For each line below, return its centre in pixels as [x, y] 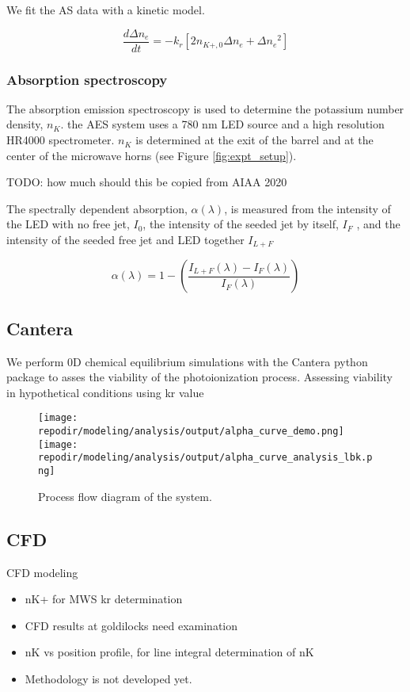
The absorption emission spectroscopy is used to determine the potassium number [205, 108]
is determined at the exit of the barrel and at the [254, 140]
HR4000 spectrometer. [61, 140]
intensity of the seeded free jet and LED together [125, 240]
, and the [378, 224]
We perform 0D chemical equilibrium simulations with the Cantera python [187, 361]
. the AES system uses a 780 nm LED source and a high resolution [222, 124]
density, [25, 124]
